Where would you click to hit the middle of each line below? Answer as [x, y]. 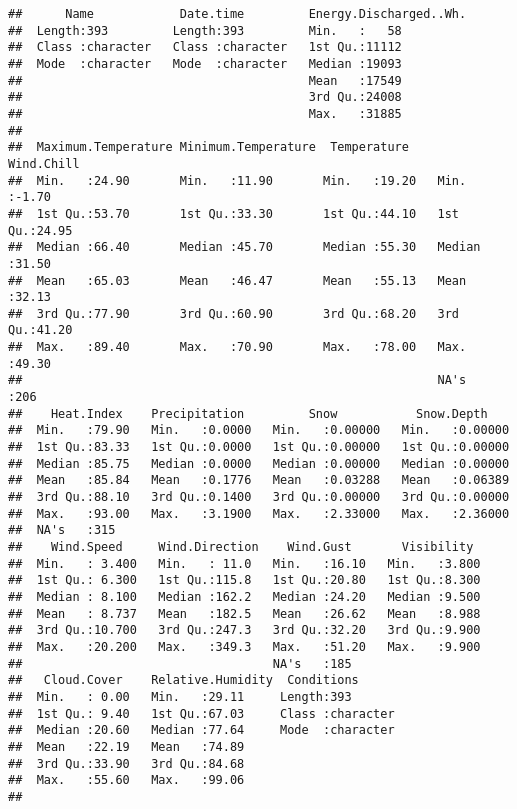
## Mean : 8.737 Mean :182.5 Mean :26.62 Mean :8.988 [244, 613]
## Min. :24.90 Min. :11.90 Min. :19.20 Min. [237, 180]
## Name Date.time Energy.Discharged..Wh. [237, 14]
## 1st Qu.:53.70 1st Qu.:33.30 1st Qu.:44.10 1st [234, 213]
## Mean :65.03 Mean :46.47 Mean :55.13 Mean [237, 280]
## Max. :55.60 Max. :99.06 [126, 780]
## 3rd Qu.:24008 [205, 97]
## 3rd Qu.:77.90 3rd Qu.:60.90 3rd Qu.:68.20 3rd [234, 313]
